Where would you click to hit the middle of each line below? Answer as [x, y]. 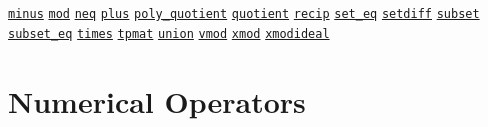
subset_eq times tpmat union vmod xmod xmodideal [169, 33]
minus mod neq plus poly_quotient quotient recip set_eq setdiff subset [244, 14]
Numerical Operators [157, 100]
